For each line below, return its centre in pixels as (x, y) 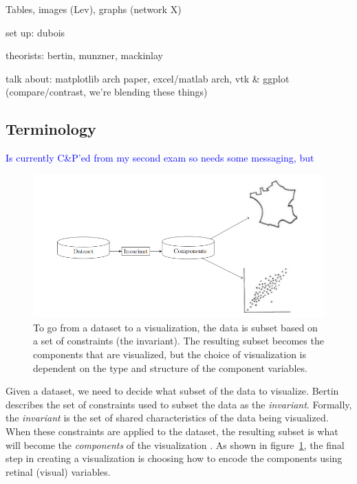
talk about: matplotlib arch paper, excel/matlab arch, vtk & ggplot (148, 78)
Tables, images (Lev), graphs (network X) (94, 9)
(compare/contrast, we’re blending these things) (107, 92)
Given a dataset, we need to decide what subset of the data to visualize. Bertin (172, 391)
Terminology (51, 129)
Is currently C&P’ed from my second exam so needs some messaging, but (160, 158)
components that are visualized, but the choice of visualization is (170, 354)
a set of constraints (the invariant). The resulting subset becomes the (178, 341)
